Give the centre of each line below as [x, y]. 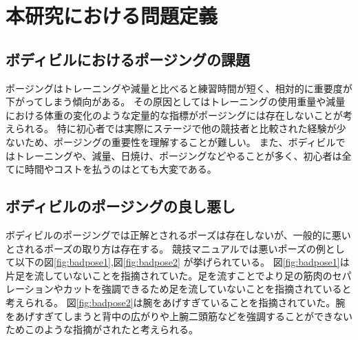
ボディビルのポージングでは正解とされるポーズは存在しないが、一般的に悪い [178, 234]
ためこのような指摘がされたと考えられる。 [102, 329]
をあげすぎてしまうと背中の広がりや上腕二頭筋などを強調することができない [179, 316]
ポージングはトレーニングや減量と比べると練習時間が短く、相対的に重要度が [179, 88]
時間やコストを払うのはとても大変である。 [120, 169]
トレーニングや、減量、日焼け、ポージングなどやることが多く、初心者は [178, 155]
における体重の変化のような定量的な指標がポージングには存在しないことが [174, 115]
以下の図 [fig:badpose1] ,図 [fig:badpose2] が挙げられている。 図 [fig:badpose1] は [182, 262]
